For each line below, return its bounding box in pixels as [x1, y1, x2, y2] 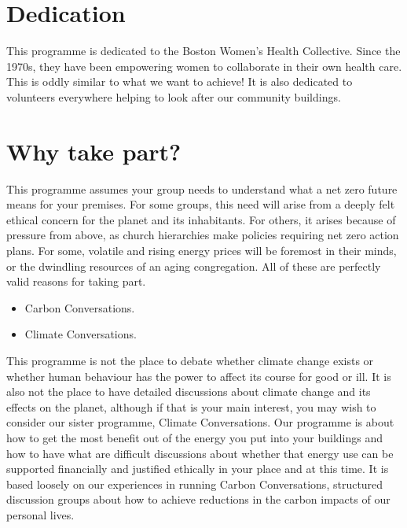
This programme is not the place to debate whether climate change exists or [6, 352, 374, 368]
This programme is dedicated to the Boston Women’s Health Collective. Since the [6, 42, 401, 59]
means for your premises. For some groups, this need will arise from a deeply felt [6, 196, 395, 212]
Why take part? [6, 135, 181, 167]
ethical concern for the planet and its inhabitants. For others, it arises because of [6, 211, 396, 227]
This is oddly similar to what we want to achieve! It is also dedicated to [6, 73, 353, 90]
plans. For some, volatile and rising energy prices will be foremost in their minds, [6, 242, 397, 258]
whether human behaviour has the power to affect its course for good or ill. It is [6, 367, 391, 384]
